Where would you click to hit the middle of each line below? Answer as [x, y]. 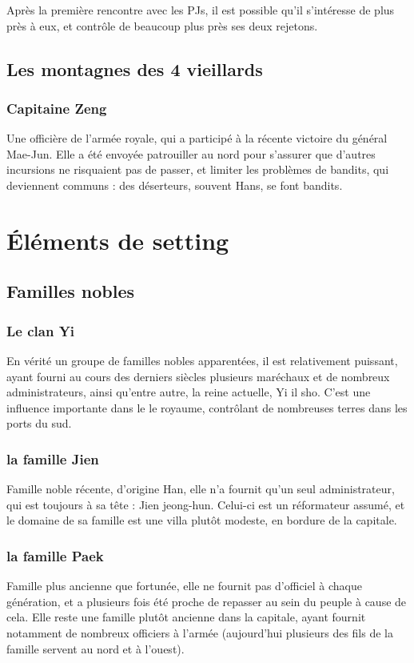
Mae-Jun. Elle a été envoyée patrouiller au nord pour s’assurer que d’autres [191, 153]
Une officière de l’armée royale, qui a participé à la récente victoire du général [197, 138]
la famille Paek [55, 555]
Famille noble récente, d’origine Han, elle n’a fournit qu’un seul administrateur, [201, 489]
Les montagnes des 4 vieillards [135, 68]
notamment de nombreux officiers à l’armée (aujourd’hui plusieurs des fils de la [200, 632]
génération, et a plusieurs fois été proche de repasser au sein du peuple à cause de [207, 601]
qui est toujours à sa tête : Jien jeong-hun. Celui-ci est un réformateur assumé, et [206, 504]
